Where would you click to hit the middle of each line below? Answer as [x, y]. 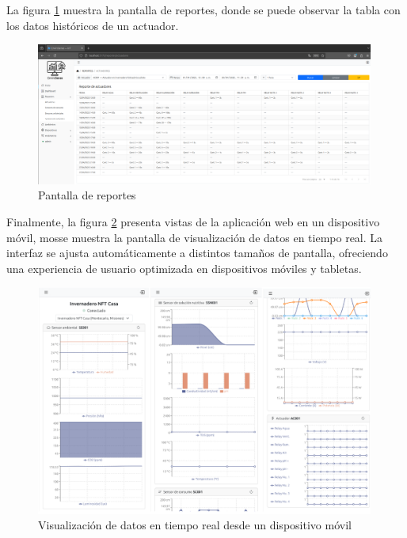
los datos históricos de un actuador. [93, 25]
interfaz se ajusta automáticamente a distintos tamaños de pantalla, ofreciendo [197, 253]
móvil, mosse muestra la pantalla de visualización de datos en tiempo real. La [195, 237]
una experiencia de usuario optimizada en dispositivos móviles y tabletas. [184, 268]
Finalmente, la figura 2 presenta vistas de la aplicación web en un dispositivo [193, 222]
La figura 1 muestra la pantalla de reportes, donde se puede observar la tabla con [203, 9]
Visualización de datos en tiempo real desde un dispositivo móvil [195, 525]
